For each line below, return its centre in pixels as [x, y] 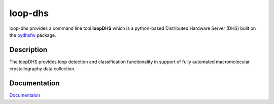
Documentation [35, 83]
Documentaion [25, 95]
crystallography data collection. [42, 69]
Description [28, 50]
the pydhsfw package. [33, 35]
